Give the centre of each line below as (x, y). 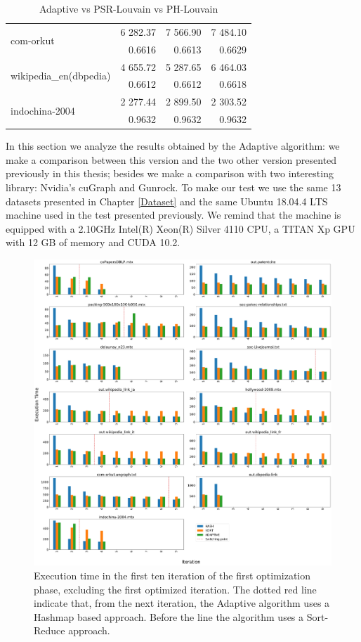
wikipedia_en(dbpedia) (61, 75)
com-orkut (33, 40)
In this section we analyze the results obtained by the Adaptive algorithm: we (173, 146)
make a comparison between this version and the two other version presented (171, 159)
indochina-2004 (43, 110)
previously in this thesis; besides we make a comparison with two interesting (170, 173)
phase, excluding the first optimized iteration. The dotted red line (175, 589)
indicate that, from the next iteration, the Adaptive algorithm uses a (182, 603)
